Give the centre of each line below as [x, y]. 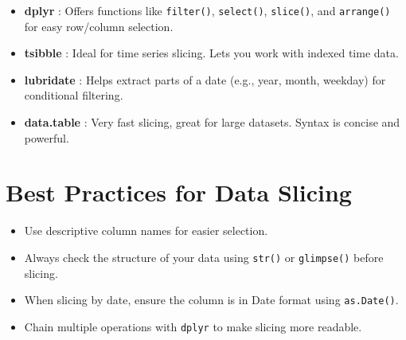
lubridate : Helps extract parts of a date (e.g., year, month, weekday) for [205, 79]
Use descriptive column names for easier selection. [146, 231]
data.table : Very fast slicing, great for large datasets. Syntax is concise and [212, 122]
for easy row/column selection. [99, 26]
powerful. [47, 137]
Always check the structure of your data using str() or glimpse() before [204, 257]
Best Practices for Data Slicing [179, 192]
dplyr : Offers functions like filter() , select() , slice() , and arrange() [207, 10]
